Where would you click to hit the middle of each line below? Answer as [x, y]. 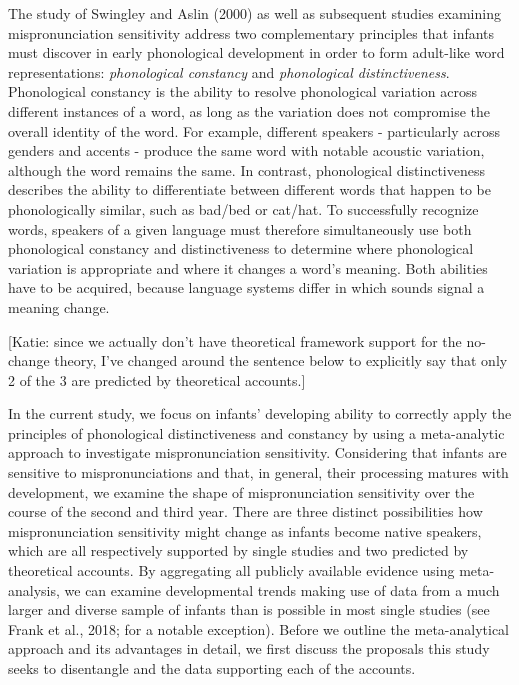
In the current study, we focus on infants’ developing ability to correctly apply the [260, 413]
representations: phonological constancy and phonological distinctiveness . [229, 71]
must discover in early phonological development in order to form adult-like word [256, 52]
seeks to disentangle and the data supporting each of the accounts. [212, 668]
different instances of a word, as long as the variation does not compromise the [249, 110]
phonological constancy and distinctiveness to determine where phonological [241, 248]
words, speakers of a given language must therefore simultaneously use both [240, 228]
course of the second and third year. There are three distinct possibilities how [245, 511]
